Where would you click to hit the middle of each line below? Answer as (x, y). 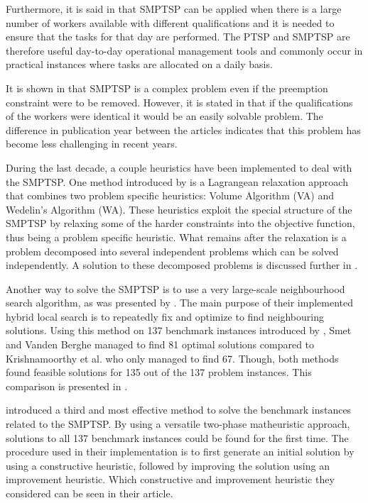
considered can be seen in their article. (90, 493)
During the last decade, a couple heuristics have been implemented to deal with (179, 167)
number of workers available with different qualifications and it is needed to (170, 22)
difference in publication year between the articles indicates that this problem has (183, 129)
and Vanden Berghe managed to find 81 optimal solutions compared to (160, 344)
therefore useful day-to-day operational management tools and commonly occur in (184, 50)
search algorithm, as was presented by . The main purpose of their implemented (179, 303)
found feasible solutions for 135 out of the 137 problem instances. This (159, 372)
